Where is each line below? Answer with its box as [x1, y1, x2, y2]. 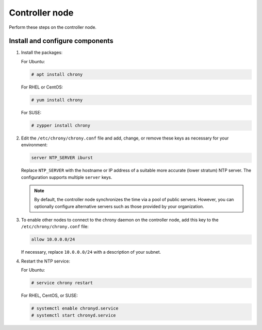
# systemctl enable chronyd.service [31, 306, 119, 311]
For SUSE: [21, 109, 42, 115]
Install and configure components [9, 37, 114, 45]
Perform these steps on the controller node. [9, 24, 97, 30]
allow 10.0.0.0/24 [31, 237, 75, 243]
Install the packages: [21, 50, 63, 55]
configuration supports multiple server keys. [21, 174, 113, 180]
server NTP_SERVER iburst [31, 155, 93, 160]
